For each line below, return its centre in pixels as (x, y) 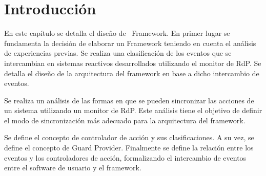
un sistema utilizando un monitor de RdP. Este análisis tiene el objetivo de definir (133, 110)
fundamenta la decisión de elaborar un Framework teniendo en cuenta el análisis (130, 43)
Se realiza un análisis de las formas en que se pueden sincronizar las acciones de (129, 100)
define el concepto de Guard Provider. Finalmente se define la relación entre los (129, 148)
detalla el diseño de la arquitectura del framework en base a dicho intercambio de (132, 73)
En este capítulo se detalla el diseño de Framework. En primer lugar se (117, 33)
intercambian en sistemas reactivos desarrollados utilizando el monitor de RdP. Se (133, 63)
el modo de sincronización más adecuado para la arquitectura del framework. (125, 120)
